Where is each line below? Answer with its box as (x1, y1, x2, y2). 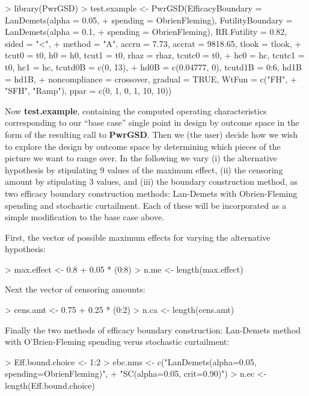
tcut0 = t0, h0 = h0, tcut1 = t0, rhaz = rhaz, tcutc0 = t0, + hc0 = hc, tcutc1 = (5, 49, 305, 61)
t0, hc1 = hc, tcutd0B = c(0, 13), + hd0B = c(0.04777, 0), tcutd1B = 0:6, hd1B (5, 60, 302, 73)
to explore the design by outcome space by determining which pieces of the (5, 140, 281, 152)
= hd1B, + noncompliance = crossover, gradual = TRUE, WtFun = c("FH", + (5, 72, 297, 85)
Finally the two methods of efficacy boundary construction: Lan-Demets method (5, 323, 301, 336)
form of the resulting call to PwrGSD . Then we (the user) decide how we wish (5, 128, 298, 140)
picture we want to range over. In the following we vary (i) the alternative (5, 152, 277, 164)
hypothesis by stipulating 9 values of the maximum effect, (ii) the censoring (5, 163, 283, 176)
